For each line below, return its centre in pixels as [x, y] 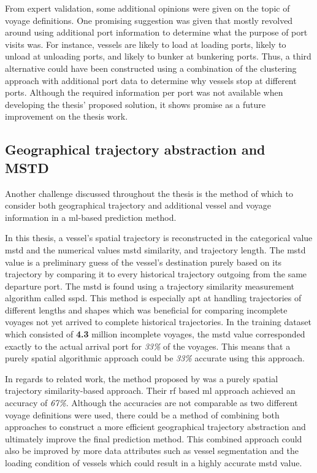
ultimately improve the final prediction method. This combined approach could [154, 438]
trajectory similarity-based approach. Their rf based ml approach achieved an [150, 390]
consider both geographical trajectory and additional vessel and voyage [138, 205]
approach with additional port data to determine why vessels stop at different [151, 80]
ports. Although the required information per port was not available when [144, 92]
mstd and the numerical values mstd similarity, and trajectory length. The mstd [155, 249]
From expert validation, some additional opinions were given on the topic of [147, 8]
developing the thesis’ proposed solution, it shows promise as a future [136, 104]
